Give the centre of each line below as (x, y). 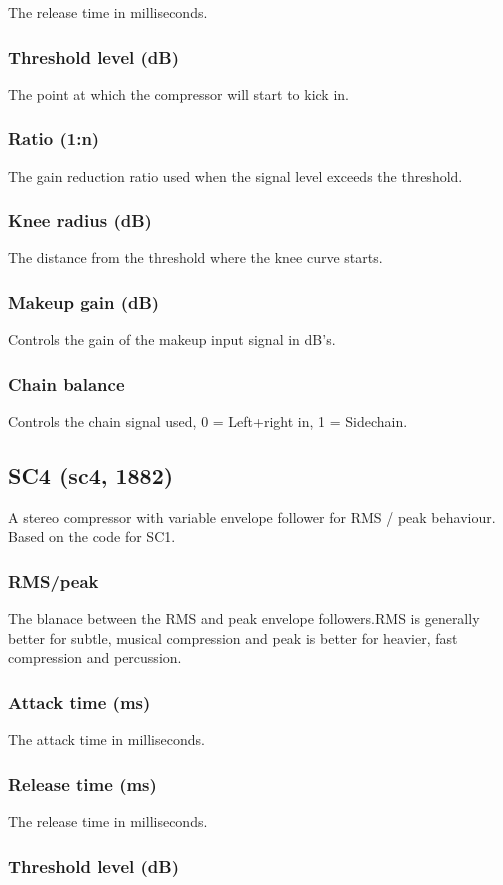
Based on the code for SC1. (92, 536)
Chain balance (66, 383)
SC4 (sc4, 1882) (91, 475)
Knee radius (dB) (80, 220)
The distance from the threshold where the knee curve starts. (195, 257)
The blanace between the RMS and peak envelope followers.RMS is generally (244, 618)
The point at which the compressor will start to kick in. (178, 93)
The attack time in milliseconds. (106, 739)
